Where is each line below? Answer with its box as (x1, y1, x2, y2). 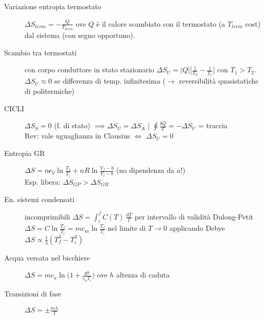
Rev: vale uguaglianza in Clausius (25, 130, 130, 141)
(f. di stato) (54, 120, 90, 131)
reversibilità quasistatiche (179, 75, 259, 86)
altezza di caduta (116, 269, 170, 280)
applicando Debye (169, 223, 225, 233)
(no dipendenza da (116, 165, 175, 175)
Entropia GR (4, 147, 45, 158)
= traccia (198, 120, 228, 131)
